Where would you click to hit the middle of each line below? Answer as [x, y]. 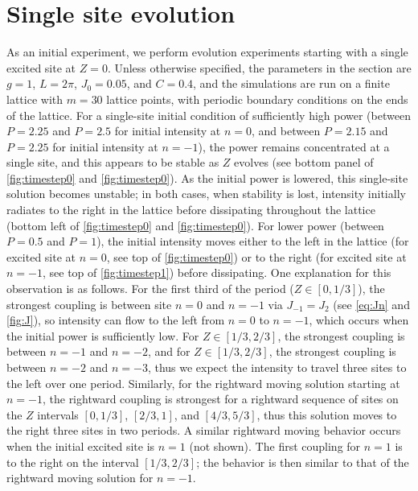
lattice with [35, 99]
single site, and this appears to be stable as [113, 162]
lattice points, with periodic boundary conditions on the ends [257, 99]
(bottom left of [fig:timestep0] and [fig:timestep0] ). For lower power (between [195, 225]
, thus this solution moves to [327, 414]
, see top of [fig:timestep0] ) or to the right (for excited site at [256, 256]
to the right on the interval [73, 462]
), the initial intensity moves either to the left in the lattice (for [253, 241]
